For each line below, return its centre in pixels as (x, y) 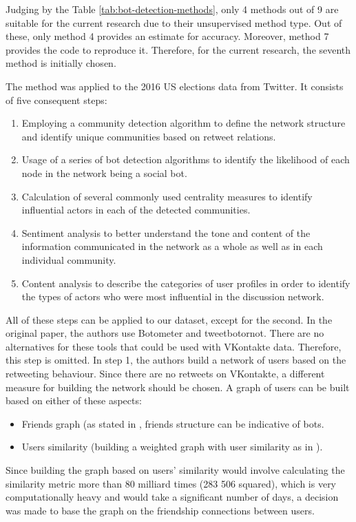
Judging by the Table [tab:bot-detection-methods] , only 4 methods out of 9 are (172, 9)
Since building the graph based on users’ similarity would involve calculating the (175, 470)
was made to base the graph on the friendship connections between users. (160, 510)
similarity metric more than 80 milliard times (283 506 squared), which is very (171, 483)
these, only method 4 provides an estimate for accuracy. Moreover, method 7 (167, 36)
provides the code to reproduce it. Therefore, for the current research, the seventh (178, 49)
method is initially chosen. (61, 63)
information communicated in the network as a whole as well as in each (172, 246)
